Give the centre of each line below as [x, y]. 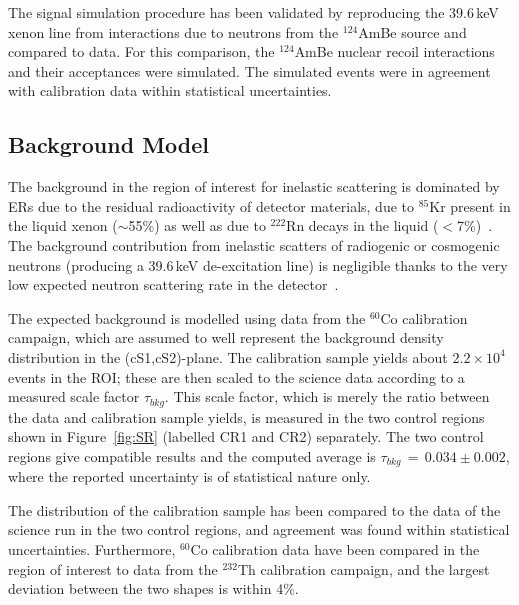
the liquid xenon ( [63, 225]
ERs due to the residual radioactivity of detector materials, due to [211, 205]
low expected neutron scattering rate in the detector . [173, 284]
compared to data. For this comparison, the [141, 51]
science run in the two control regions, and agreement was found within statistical [259, 529]
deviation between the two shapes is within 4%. [153, 588]
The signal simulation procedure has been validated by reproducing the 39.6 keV [253, 12]
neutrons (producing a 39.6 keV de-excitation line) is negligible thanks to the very [258, 264]
